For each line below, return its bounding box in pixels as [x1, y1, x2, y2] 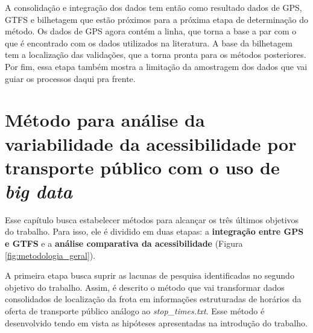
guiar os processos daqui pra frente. [5, 72, 136, 84]
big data [5, 178, 72, 203]
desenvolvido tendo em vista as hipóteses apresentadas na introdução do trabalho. [5, 316, 308, 329]
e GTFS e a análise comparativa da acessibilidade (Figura [5, 237, 243, 250]
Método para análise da [5, 107, 205, 132]
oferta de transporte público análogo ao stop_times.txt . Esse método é [5, 305, 265, 317]
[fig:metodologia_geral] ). [5, 249, 96, 261]
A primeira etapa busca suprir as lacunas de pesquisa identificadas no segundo [5, 269, 294, 282]
